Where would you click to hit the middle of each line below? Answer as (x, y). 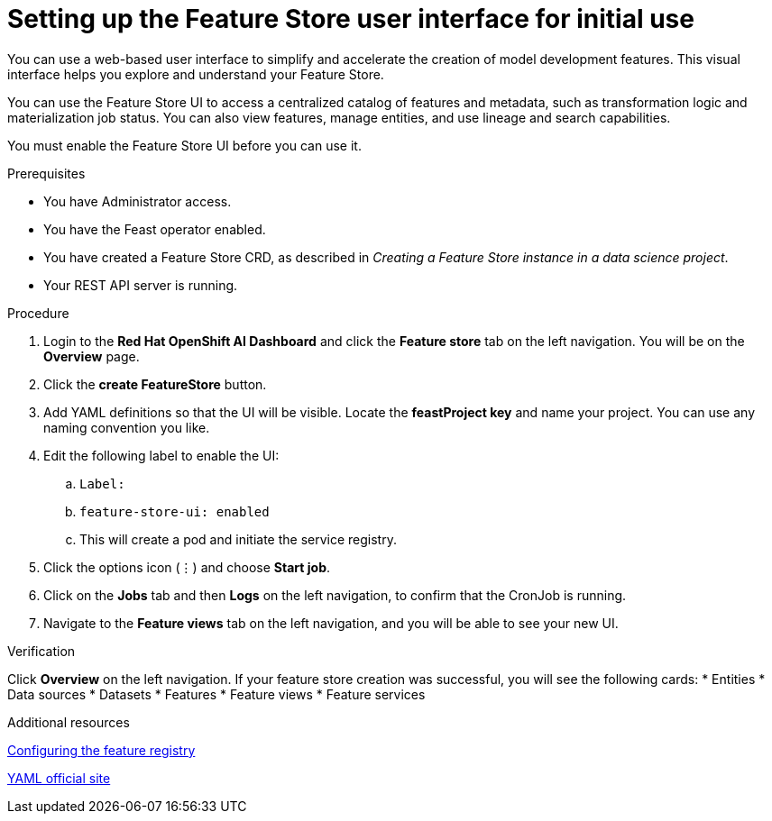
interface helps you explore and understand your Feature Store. (196, 74)
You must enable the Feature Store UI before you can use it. (184, 145)
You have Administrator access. (138, 201)
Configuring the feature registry (101, 750)
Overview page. (92, 356)
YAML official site (59, 778)
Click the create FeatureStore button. (155, 384)
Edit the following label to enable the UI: (161, 455)
